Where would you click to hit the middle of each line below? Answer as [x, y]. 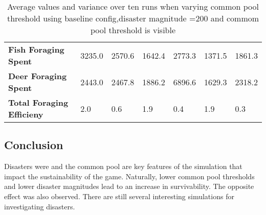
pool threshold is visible [133, 30]
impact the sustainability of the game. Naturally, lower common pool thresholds [129, 176]
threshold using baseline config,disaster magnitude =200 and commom [133, 18]
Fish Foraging [36, 49]
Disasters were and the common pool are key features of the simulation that [123, 166]
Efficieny [26, 114]
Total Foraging [38, 102]
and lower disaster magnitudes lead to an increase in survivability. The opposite [129, 186]
